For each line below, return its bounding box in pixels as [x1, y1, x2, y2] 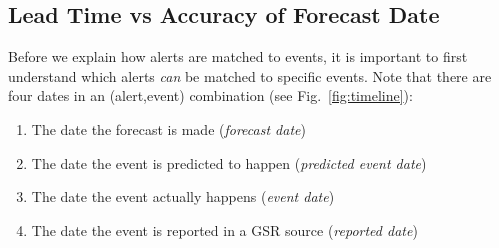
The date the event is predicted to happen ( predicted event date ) [31, 152, 427, 173]
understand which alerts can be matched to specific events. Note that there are [8, 65, 492, 86]
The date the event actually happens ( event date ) [31, 186, 335, 207]
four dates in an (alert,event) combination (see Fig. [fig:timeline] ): [8, 85, 413, 106]
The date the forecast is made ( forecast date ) [31, 118, 306, 139]
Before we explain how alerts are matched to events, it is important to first [8, 46, 468, 67]
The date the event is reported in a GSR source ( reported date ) [31, 219, 418, 240]
